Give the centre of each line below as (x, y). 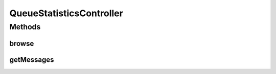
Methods (25, 27)
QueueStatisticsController (66, 13)
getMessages (32, 60)
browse (22, 43)
